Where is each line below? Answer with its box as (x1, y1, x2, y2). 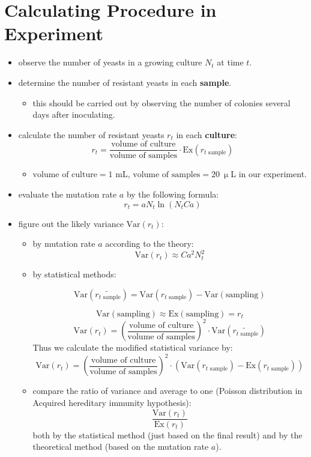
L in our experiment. (231, 168, 307, 180)
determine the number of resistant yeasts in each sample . (18, 76, 232, 88)
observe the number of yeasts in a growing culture (18, 56, 202, 68)
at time (217, 56, 244, 68)
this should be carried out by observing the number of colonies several (32, 96, 291, 109)
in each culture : (176, 128, 237, 141)
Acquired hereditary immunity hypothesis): (32, 396, 192, 408)
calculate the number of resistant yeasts (18, 128, 165, 141)
